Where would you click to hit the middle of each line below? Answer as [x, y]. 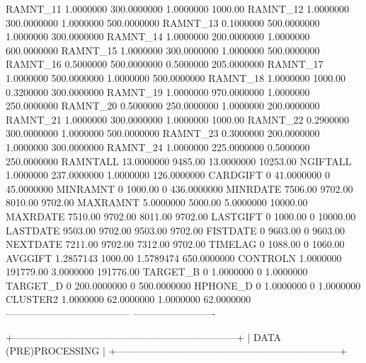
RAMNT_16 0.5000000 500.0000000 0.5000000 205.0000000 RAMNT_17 [165, 64]
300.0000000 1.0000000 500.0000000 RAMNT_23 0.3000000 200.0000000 [163, 133]
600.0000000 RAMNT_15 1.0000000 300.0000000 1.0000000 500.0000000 [163, 50]
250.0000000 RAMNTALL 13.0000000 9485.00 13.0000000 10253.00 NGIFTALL [179, 161]
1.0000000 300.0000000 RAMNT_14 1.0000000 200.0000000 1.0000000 [158, 36]
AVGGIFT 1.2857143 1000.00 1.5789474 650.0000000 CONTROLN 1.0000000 [174, 257]
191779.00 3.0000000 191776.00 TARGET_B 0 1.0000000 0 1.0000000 [157, 272]
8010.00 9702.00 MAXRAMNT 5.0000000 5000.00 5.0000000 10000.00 [157, 202]
